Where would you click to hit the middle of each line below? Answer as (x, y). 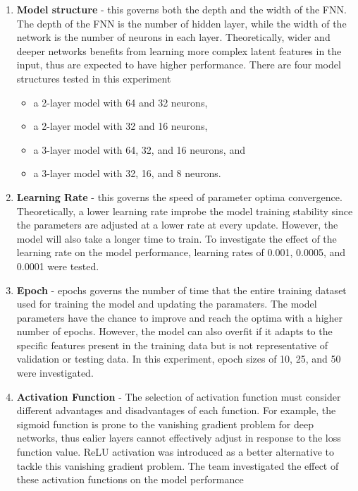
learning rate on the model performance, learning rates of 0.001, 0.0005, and (181, 252)
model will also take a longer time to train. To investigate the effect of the (177, 238)
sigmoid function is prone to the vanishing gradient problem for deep (165, 424)
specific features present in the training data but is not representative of (172, 345)
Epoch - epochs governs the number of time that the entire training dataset (181, 290)
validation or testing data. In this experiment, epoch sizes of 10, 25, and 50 (179, 359)
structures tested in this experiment (94, 78)
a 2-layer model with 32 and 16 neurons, (121, 126)
